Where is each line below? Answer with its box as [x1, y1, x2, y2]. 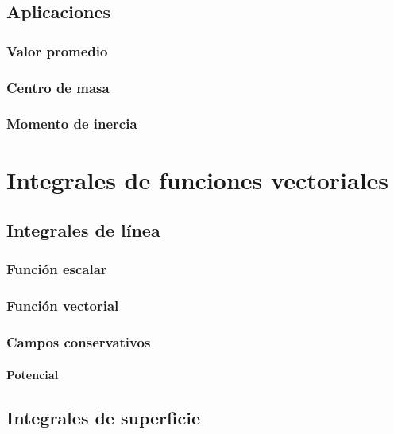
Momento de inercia [6, 114, 137, 134]
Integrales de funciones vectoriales [6, 163, 389, 196]
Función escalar [6, 259, 107, 279]
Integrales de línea [6, 218, 160, 242]
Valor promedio [6, 41, 108, 60]
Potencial [6, 366, 59, 382]
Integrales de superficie [6, 405, 200, 429]
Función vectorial [6, 296, 119, 316]
